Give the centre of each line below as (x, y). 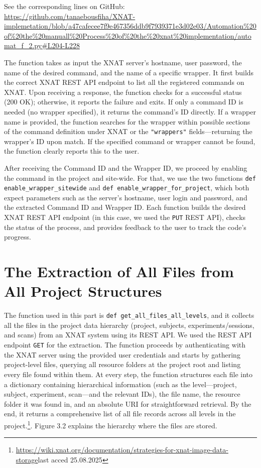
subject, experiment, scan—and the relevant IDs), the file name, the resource (122, 394)
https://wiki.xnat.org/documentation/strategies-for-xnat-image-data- (122, 450)
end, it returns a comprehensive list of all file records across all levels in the (120, 414)
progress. (18, 237)
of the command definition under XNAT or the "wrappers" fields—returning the (128, 131)
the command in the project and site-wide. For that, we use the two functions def (130, 178)
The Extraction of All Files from (119, 271)
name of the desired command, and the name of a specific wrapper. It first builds (129, 72)
